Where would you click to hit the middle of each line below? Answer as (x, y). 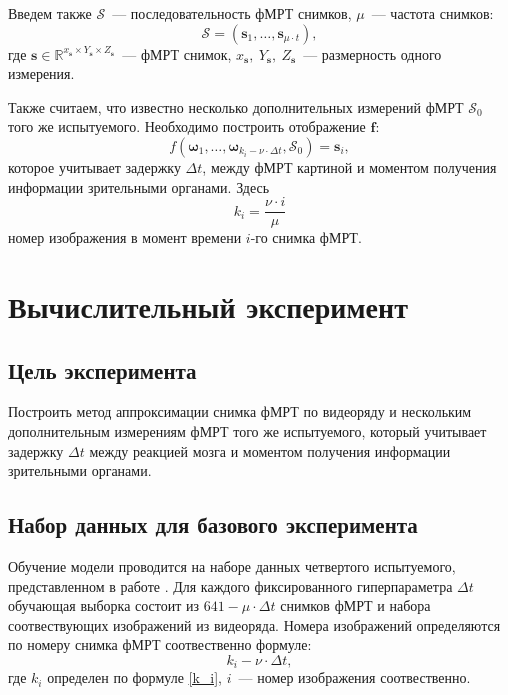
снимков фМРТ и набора (355, 605)
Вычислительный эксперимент (208, 306)
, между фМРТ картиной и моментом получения (349, 166)
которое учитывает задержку (94, 166)
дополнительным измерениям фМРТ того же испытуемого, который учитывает (247, 430)
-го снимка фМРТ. (306, 237)
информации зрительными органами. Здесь (139, 186)
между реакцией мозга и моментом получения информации (270, 450)
